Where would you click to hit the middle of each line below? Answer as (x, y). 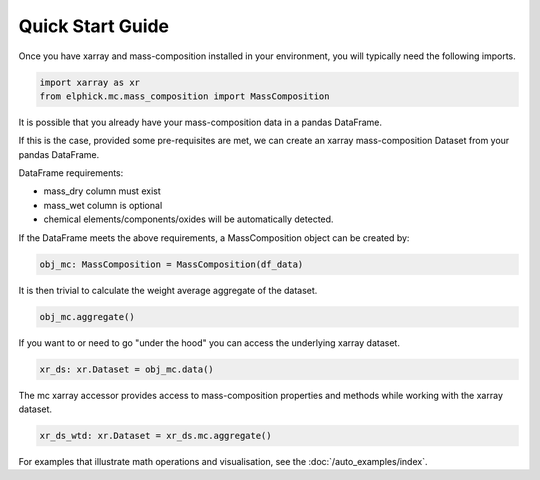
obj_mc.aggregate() (87, 316)
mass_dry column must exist (102, 191)
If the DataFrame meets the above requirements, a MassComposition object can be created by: (214, 237)
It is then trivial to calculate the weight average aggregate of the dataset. (168, 290)
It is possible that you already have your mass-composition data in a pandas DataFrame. (200, 122)
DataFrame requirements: (71, 173)
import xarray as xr (89, 82)
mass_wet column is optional (103, 205)
